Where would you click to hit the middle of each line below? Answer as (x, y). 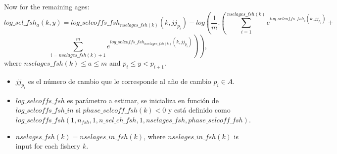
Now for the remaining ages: (47, 6)
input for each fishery (48, 146)
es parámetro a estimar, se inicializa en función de (143, 100)
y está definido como (199, 110)
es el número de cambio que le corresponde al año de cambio (120, 81)
